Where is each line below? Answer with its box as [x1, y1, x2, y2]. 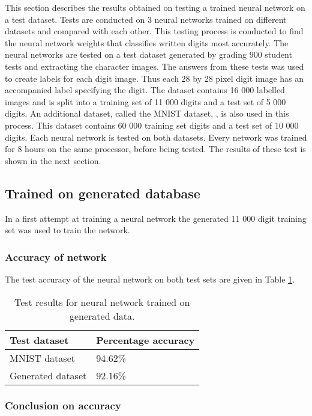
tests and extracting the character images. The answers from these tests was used [5, 60, 304, 72]
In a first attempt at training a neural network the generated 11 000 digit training [5, 212, 307, 224]
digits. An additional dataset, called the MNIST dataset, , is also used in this [5, 107, 289, 120]
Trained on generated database [5, 183, 200, 202]
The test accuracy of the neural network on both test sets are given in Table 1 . [5, 272, 295, 285]
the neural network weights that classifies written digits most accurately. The [5, 36, 289, 49]
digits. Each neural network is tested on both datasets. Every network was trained [5, 130, 307, 143]
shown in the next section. [5, 154, 101, 167]
